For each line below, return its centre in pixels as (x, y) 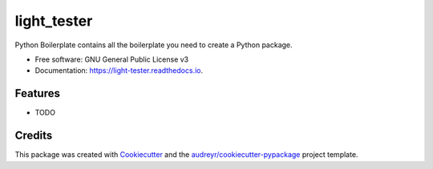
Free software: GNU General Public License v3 (112, 59)
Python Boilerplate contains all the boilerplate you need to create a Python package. (154, 45)
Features (37, 93)
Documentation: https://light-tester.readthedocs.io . (119, 70)
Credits (34, 136)
